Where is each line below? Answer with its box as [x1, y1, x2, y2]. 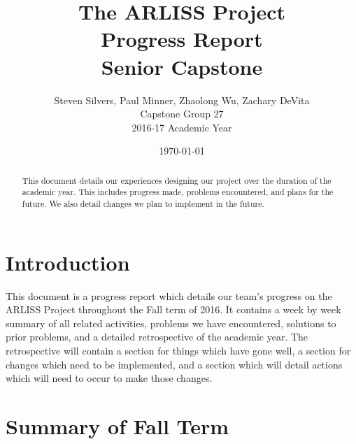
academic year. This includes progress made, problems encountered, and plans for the [22, 186, 334, 198]
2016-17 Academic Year [131, 120, 232, 134]
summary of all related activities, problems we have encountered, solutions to [6, 315, 336, 330]
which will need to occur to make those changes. [6, 371, 213, 385]
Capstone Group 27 [140, 106, 224, 121]
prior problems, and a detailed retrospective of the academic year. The [6, 329, 308, 344]
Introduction [6, 248, 130, 276]
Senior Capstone [101, 52, 263, 80]
